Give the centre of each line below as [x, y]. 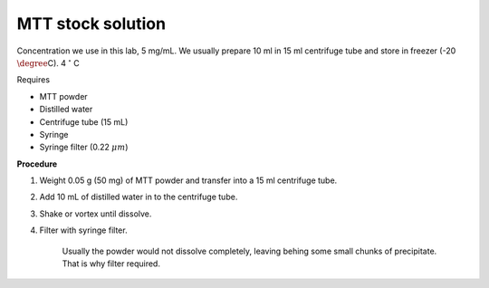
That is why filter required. [111, 264]
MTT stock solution [91, 24]
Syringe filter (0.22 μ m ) [84, 147]
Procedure [37, 164]
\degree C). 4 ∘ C [48, 62]
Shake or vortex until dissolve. [96, 214]
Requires [33, 80]
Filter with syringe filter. [83, 230]
